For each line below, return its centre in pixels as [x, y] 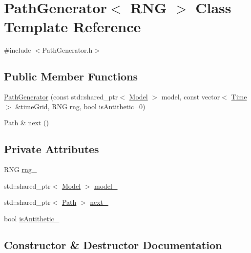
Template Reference [73, 27]
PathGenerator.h [67, 50]
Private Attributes [52, 149]
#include [18, 50]
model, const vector [191, 97]
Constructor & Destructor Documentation [113, 244]
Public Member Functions [71, 76]
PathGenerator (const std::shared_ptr [61, 97]
